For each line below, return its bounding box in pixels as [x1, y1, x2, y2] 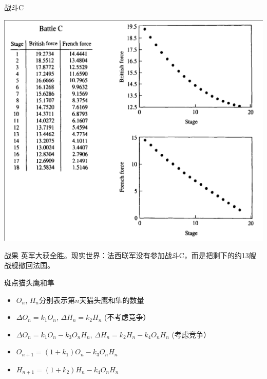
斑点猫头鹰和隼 [4, 277, 54, 288]
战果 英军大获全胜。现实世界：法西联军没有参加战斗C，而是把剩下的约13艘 [4, 249, 256, 260]
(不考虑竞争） [104, 312, 150, 322]
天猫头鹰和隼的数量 [79, 294, 144, 305]
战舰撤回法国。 [4, 260, 54, 270]
